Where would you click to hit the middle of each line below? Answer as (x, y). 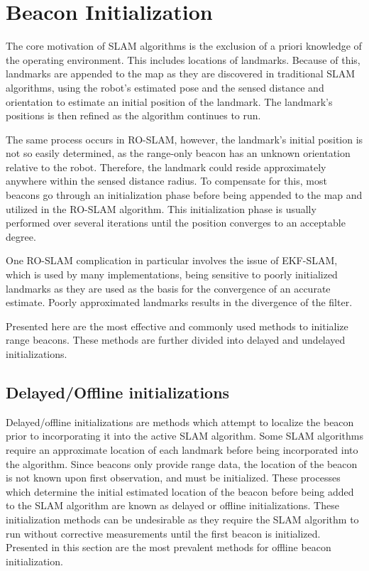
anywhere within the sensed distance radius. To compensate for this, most (166, 181)
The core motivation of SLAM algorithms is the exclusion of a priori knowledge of (184, 46)
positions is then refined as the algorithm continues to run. (133, 115)
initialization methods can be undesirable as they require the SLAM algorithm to (182, 519)
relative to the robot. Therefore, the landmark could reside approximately (166, 167)
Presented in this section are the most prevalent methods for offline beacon (169, 547)
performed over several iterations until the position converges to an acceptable (176, 223)
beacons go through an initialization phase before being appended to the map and (184, 195)
